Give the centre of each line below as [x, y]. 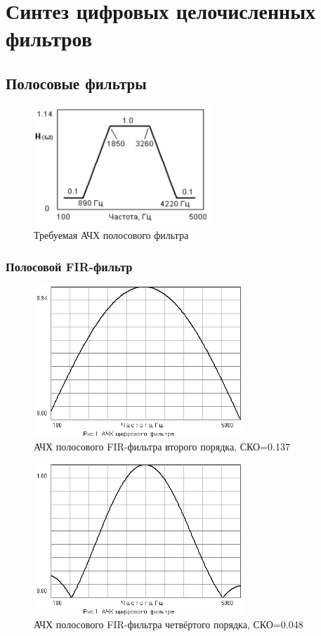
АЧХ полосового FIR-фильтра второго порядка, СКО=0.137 [162, 447]
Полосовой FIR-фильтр [69, 266]
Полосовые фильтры [76, 83]
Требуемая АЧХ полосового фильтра [111, 235]
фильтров [49, 38]
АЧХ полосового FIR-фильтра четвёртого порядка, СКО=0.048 [169, 624]
